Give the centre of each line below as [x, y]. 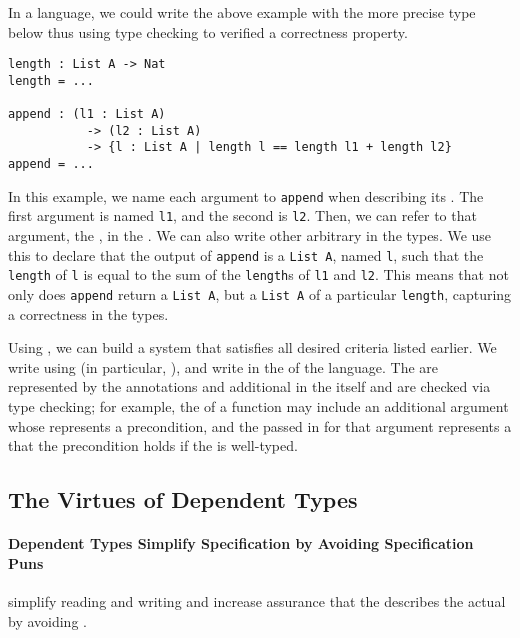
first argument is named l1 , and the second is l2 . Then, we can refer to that [242, 215]
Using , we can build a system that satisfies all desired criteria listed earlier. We [252, 347]
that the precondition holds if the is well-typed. [153, 445]
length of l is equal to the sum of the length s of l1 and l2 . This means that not [258, 274]
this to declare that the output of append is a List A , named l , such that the [246, 254]
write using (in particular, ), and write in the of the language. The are [223, 366]
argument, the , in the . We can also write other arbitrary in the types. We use [250, 235]
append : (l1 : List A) [87, 114]
